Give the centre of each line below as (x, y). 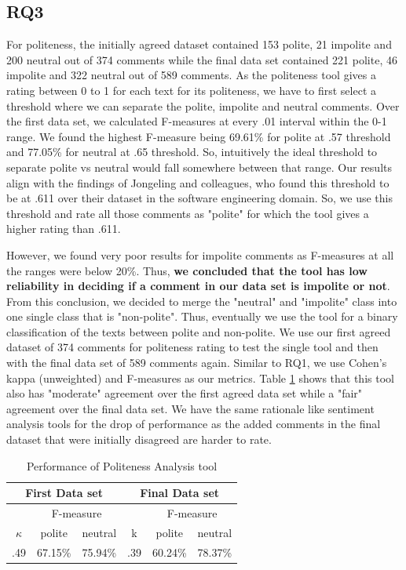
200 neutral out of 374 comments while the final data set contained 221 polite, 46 (202, 59)
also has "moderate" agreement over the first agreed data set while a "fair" (185, 393)
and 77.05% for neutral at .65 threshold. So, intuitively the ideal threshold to (192, 152)
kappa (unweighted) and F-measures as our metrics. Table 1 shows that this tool (200, 378)
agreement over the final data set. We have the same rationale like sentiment (190, 408)
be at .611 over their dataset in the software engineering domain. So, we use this (199, 198)
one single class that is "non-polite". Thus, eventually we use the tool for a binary (202, 316)
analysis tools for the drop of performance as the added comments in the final (194, 424)
